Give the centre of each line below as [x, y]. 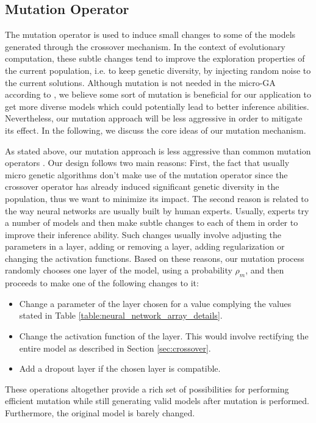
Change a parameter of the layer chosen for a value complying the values [155, 303]
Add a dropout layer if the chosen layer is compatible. [120, 368]
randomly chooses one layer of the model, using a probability [119, 270]
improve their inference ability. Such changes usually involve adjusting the [143, 234]
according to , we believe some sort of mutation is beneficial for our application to [158, 94]
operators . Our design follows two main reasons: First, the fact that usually [147, 163]
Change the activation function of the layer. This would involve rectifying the [164, 336]
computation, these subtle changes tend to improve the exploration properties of [155, 58]
